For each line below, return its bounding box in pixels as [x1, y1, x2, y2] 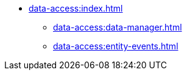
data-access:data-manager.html [53, 22, 182, 32]
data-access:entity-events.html [53, 41, 178, 51]
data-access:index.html [29, 3, 123, 13]
